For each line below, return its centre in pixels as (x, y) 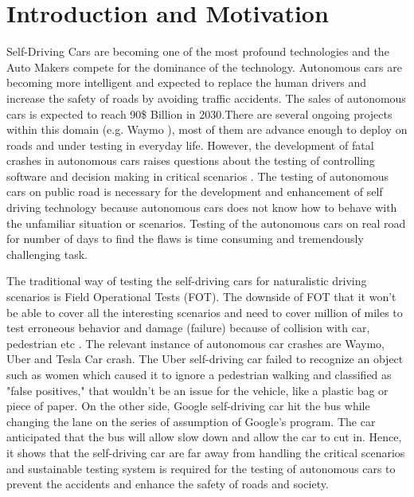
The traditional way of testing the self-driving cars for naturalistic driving (187, 281)
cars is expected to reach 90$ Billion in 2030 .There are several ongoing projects (199, 113)
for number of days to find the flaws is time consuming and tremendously (185, 239)
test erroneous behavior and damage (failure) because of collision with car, (188, 328)
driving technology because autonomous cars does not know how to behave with (202, 207)
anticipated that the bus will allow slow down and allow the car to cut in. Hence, (204, 437)
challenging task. (47, 254)
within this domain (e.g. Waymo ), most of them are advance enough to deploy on (207, 129)
